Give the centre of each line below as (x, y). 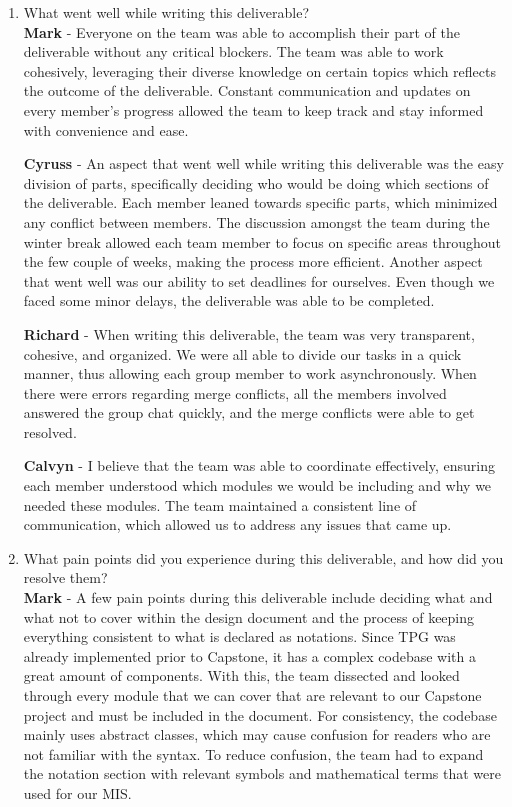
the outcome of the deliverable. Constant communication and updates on (247, 90)
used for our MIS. (77, 792)
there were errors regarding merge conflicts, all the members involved (235, 392)
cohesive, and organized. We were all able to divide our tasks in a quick (242, 353)
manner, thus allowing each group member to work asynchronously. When (250, 373)
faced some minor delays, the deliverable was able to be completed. (229, 300)
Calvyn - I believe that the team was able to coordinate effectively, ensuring (259, 465)
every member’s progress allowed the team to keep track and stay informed (253, 109)
